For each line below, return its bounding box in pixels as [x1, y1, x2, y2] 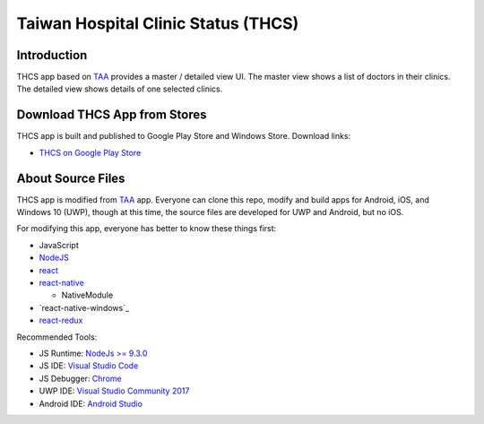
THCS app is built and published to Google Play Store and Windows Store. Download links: [16, 131, 351, 142]
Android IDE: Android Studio [39, 398, 143, 409]
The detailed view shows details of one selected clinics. [16, 83, 223, 94]
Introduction [16, 48, 88, 63]
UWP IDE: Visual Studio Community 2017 [39, 385, 190, 396]
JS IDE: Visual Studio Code [39, 360, 139, 371]
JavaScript [39, 239, 80, 250]
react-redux [39, 315, 83, 326]
